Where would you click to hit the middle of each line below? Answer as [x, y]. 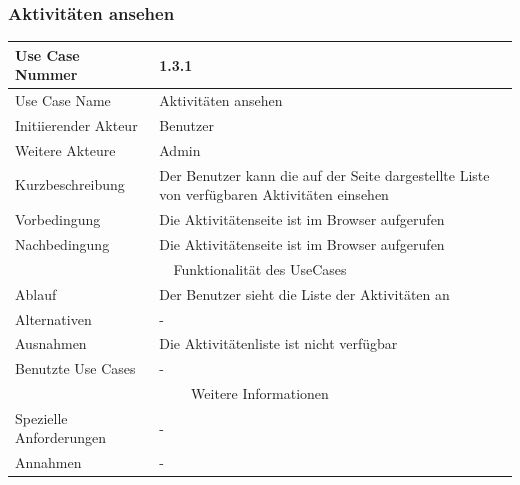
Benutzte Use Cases [75, 368]
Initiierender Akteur [76, 125]
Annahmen [48, 462]
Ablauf [36, 293]
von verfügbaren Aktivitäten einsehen [274, 194]
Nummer [46, 74]
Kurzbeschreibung [70, 184]
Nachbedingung [62, 243]
